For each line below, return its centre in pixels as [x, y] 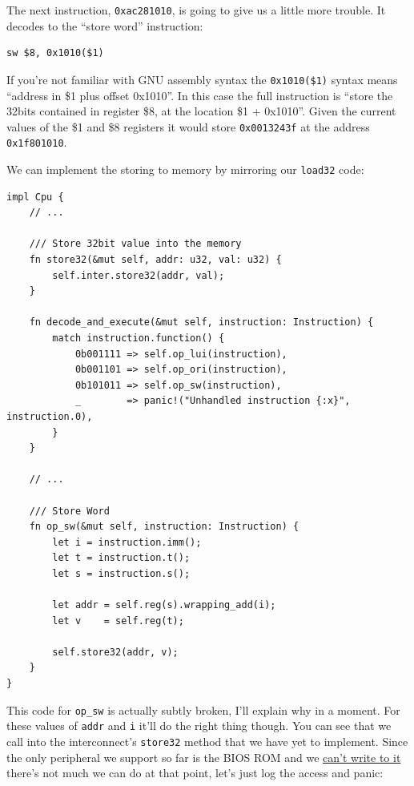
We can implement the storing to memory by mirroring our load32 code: [185, 169]
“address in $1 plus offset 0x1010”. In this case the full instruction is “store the [200, 95]
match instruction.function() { [139, 338]
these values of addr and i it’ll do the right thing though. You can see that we [199, 726]
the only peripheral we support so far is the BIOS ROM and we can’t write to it [204, 757]
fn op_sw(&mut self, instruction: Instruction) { [164, 527]
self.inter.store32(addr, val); [139, 275]
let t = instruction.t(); [121, 558]
